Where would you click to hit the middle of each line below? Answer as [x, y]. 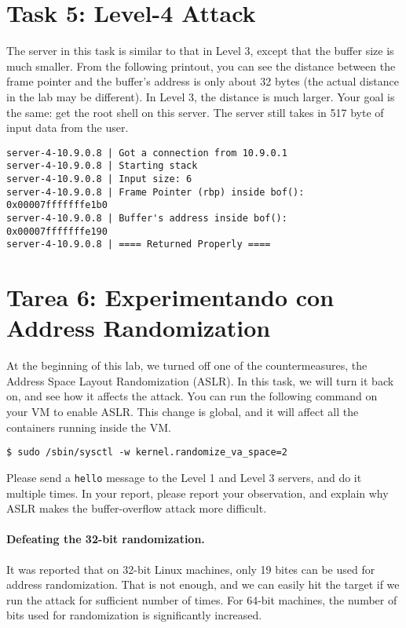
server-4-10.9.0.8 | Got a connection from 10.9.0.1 [147, 153]
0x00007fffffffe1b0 [57, 205]
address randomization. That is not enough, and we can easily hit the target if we [203, 584]
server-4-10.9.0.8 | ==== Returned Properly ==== [139, 245]
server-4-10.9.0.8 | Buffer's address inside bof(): [147, 218]
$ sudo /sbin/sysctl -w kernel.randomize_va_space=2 [147, 453]
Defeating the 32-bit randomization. [106, 539]
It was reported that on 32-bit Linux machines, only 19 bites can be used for [191, 569]
